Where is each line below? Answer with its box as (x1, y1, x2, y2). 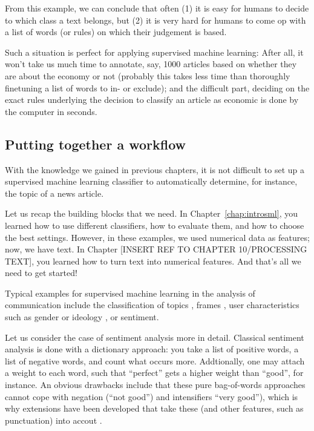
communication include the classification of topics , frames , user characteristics (5, 298, 299, 311)
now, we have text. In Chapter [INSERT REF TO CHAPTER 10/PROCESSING (5, 243, 307, 255)
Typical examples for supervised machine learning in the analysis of (5, 286, 255, 299)
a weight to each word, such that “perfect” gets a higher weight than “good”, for (5, 366, 304, 379)
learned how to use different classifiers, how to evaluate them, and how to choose (5, 219, 304, 231)
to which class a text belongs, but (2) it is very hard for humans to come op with (5, 13, 306, 26)
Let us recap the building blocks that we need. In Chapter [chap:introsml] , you (5, 207, 298, 220)
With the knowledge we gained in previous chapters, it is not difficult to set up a (5, 163, 305, 176)
